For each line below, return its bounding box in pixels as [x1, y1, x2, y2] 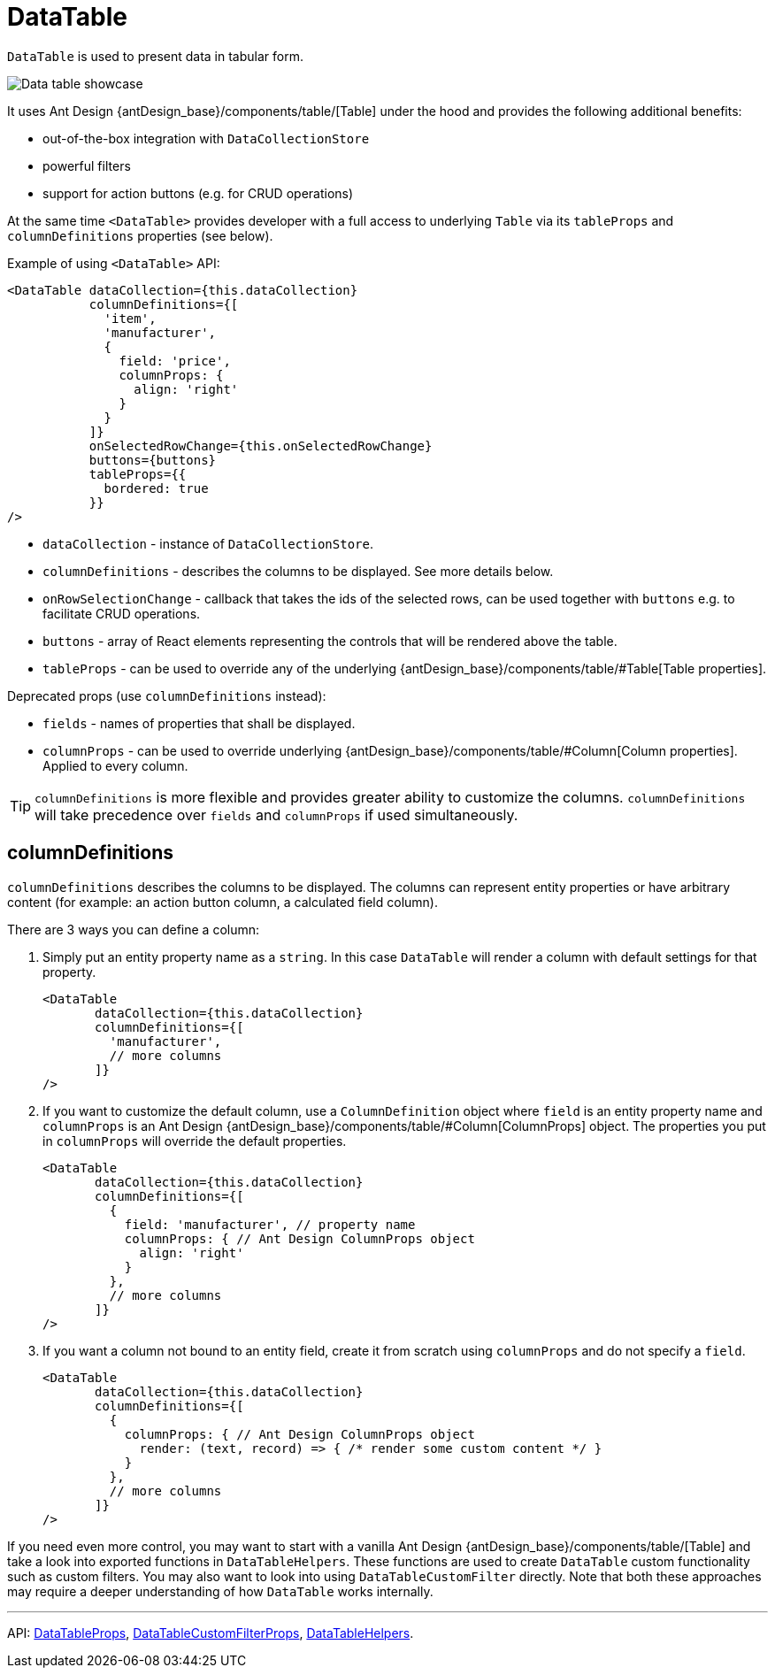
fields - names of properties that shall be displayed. [42, 715, 356, 731]
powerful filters [42, 158, 131, 173]
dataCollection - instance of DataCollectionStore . [42, 535, 373, 551]
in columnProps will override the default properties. [42, 1133, 347, 1149]
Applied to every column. [42, 757, 188, 773]
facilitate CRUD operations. [42, 605, 201, 621]
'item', [104, 311, 157, 326]
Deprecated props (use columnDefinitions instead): [7, 688, 326, 703]
